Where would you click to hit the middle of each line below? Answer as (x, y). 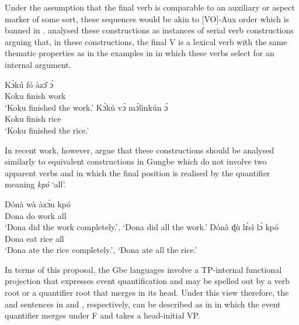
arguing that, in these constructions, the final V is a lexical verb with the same (146, 41)
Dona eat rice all (34, 238)
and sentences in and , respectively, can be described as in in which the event (143, 304)
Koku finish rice (33, 119)
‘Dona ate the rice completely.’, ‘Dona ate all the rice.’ (101, 250)
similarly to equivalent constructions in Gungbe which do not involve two (136, 161)
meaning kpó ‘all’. (36, 184)
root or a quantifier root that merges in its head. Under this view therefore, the (147, 292)
